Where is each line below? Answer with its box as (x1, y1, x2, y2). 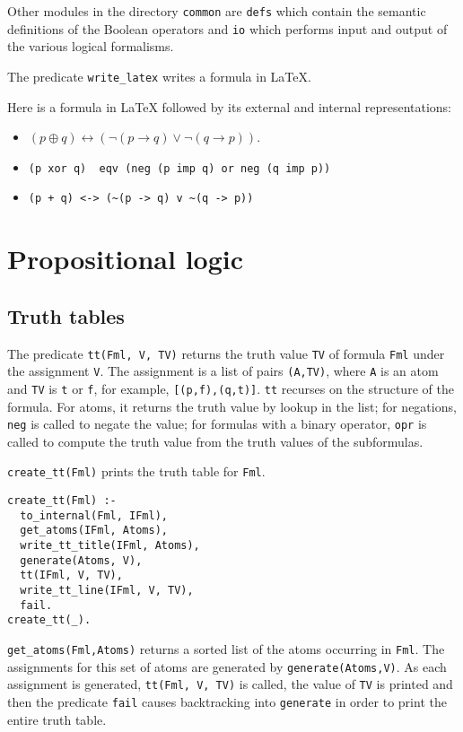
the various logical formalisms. (7, 37, 174, 56)
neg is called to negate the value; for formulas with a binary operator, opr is (7, 414, 427, 433)
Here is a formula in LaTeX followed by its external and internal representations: (7, 97, 452, 116)
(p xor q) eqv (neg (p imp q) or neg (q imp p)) (28, 161, 331, 175)
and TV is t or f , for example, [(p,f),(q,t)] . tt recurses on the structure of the (7, 379, 454, 397)
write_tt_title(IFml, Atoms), (20, 539, 200, 553)
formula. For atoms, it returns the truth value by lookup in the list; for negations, (7, 396, 457, 415)
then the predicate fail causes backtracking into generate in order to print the (7, 692, 447, 710)
